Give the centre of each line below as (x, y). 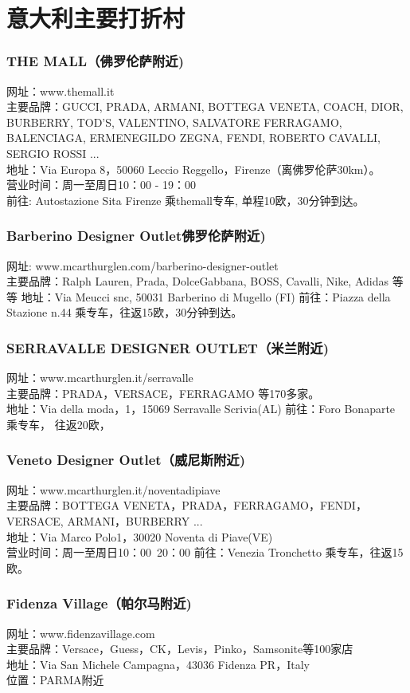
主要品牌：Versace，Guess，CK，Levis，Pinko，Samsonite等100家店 (180, 649)
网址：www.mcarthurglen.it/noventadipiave (113, 489)
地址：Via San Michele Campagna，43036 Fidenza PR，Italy (158, 664)
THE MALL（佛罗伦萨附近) (95, 61)
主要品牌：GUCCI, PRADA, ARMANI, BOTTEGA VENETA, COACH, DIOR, (205, 106)
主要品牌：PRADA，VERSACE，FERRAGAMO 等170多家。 (163, 393)
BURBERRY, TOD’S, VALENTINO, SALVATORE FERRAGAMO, (174, 122)
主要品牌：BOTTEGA (63, 505)
